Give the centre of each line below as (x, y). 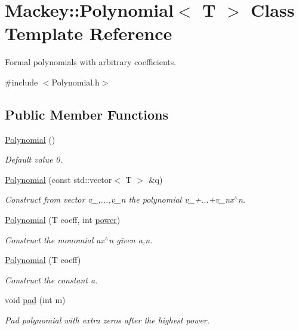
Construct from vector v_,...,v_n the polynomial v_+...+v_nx (119, 199)
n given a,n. (131, 239)
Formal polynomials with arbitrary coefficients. (91, 62)
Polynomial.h (75, 82)
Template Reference (89, 33)
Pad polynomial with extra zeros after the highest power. (107, 320)
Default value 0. (34, 159)
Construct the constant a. (51, 279)
